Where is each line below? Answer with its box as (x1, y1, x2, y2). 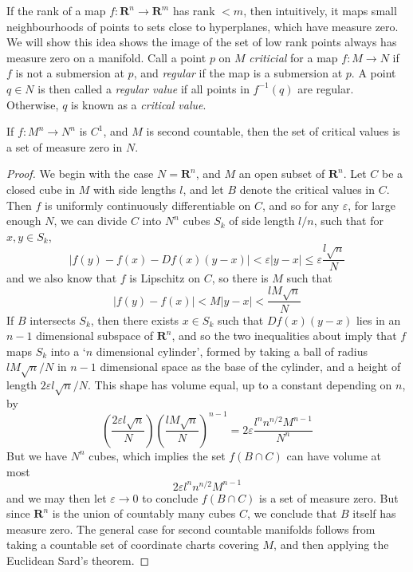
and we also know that (6, 270, 117, 286)
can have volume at (286, 447, 382, 464)
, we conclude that (247, 505, 337, 522)
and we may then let (6, 489, 107, 506)
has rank (172, 2, 215, 18)
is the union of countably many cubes (52, 505, 236, 522)
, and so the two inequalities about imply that (171, 327, 397, 344)
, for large (348, 196, 395, 213)
